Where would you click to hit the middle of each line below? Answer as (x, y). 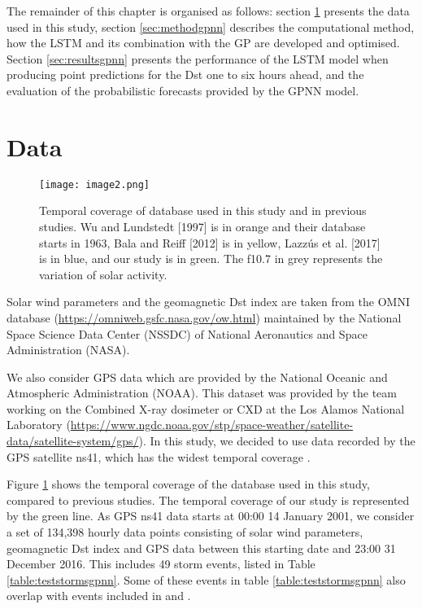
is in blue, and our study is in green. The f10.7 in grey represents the (211, 258)
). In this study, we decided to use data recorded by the (277, 441)
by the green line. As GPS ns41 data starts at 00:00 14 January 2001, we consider (211, 516)
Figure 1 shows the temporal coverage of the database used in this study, (188, 484)
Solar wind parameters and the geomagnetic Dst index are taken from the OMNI (208, 302)
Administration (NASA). (68, 350)
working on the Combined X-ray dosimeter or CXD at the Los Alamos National (206, 408)
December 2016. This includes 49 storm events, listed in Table (161, 564)
